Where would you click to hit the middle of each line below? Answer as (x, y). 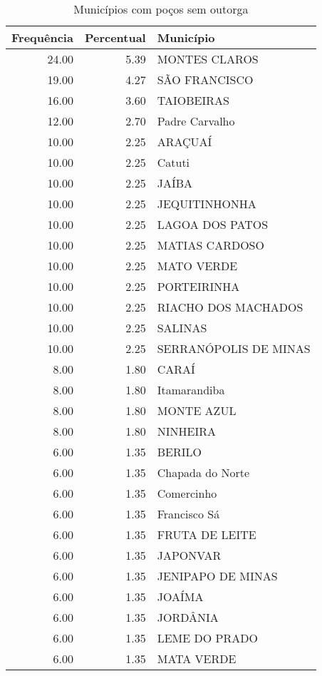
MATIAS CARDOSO (211, 245)
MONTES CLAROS (208, 59)
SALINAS (182, 328)
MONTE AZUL (197, 410)
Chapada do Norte (203, 472)
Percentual (115, 37)
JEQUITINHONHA (207, 204)
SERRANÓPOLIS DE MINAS (234, 348)
